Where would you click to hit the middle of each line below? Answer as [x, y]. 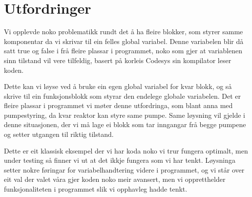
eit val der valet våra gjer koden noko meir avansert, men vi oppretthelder [115, 179]
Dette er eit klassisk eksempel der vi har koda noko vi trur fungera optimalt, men [126, 150]
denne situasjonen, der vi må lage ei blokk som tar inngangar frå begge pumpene [125, 124]
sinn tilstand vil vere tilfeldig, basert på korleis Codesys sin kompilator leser [118, 60]
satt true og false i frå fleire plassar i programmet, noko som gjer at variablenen [123, 51]
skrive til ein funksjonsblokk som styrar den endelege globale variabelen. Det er [122, 96]
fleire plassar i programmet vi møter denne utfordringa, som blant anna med [118, 105]
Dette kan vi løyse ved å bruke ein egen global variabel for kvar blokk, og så [118, 86]
